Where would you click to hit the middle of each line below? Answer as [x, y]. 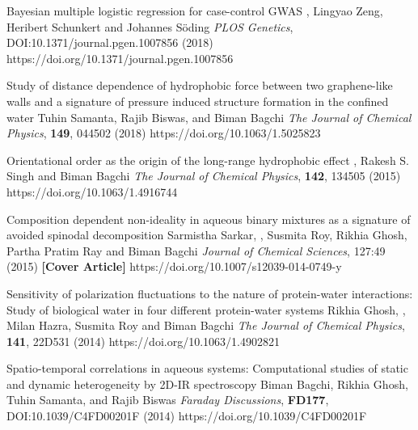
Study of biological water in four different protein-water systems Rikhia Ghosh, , [206, 309]
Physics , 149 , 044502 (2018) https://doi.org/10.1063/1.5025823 [164, 133]
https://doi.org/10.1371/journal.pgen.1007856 [120, 58]
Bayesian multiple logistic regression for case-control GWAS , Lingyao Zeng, [195, 11]
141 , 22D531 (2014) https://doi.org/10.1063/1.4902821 [143, 341]
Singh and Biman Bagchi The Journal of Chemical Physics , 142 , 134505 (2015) [204, 176]
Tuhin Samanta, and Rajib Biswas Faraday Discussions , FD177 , [168, 400]
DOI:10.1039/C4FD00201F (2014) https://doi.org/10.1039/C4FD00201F [187, 416]
